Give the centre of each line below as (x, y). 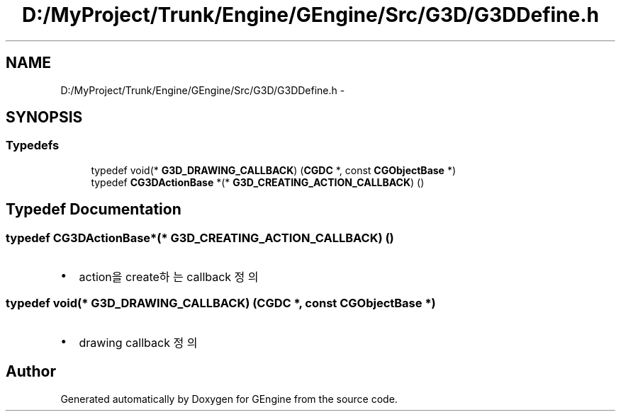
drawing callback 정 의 (138, 342)
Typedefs (33, 145)
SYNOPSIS (44, 118)
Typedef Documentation (94, 210)
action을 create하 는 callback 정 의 (169, 277)
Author (31, 372)
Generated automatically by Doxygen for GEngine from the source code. (229, 399)
